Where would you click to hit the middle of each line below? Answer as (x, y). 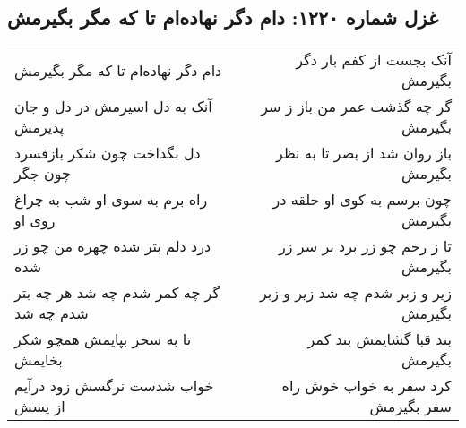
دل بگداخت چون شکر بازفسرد (108, 153)
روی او (35, 220)
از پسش (40, 407)
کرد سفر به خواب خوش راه (367, 386)
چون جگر (43, 174)
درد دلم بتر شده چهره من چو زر (113, 246)
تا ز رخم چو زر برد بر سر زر (365, 246)
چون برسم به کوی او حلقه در (362, 200)
